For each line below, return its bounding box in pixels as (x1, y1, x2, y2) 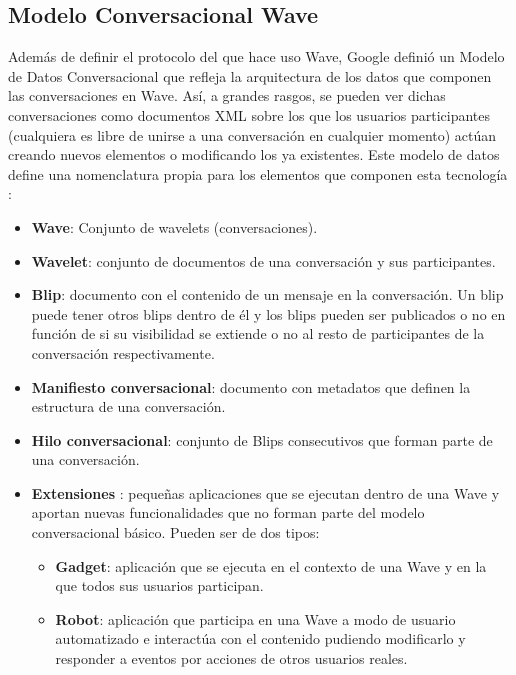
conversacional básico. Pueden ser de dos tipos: (31, 522, 320, 543)
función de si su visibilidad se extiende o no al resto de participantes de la (31, 323, 485, 344)
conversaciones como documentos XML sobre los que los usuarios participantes (8, 104, 491, 125)
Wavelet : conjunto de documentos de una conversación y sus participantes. (31, 250, 496, 271)
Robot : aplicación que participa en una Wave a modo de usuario (55, 608, 456, 629)
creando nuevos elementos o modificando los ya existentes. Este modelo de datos (8, 144, 500, 165)
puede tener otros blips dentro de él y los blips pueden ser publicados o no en (31, 303, 506, 324)
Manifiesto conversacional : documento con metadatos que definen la (31, 376, 471, 397)
